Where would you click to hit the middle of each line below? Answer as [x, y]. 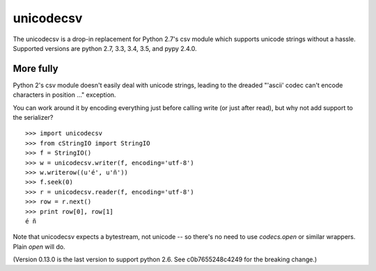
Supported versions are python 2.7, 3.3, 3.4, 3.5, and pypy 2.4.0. [105, 48]
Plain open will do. [39, 247]
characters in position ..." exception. [64, 95]
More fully [36, 69]
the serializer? [33, 118]
